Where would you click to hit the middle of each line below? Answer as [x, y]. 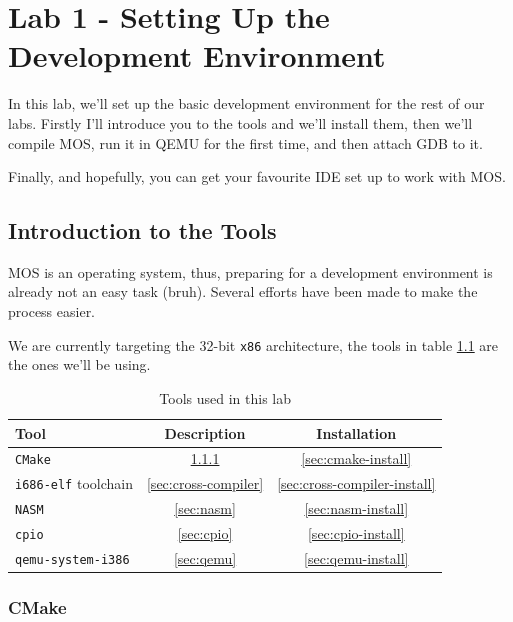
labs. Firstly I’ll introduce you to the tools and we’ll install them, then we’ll [240, 122]
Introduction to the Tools [142, 230]
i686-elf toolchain [74, 483]
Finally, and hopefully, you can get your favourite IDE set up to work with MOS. [257, 176]
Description [205, 432]
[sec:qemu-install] [356, 558]
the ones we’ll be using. [79, 364]
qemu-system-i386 [72, 559]
